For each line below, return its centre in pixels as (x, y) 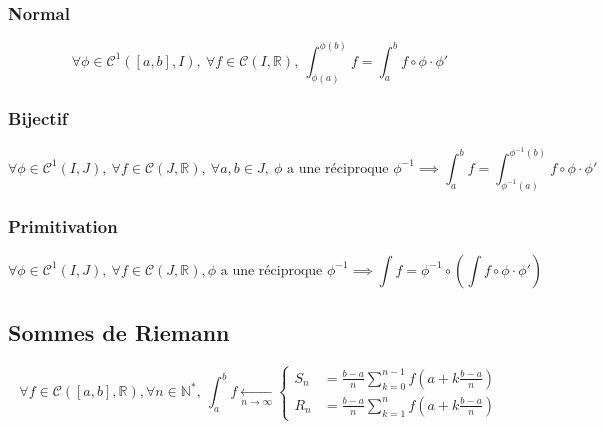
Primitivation (63, 225)
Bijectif (38, 118)
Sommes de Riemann (119, 332)
